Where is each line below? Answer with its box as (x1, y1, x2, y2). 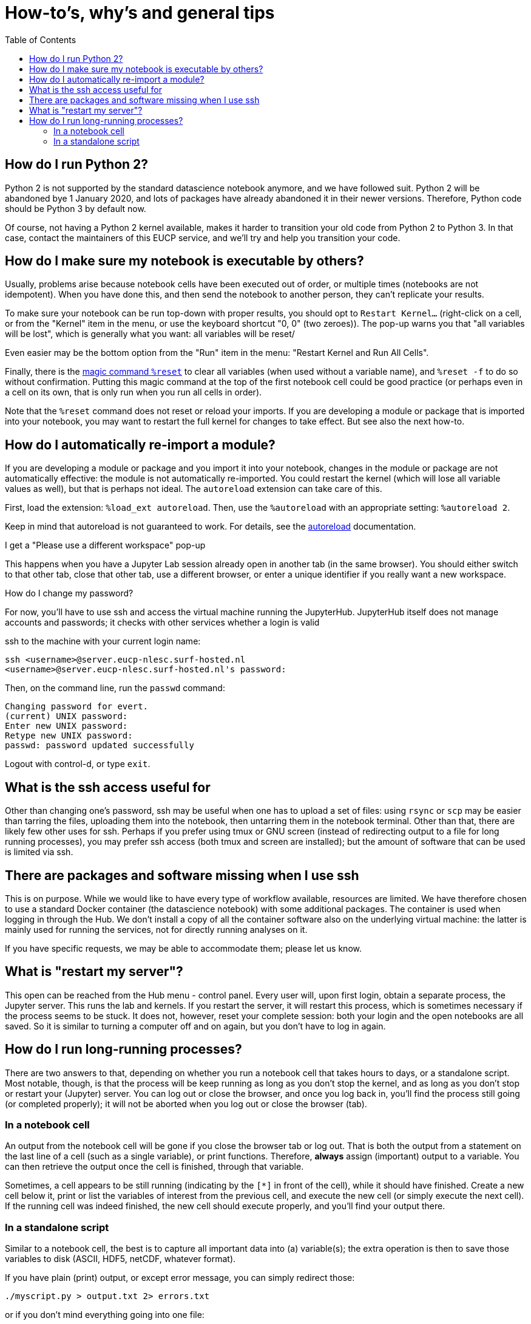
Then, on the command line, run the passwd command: (5, 683, 225, 694)
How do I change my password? (5, 588, 134, 599)
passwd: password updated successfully (5, 740, 194, 751)
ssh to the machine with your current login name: (5, 636, 201, 647)
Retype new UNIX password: (5, 731, 133, 741)
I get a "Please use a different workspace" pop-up (5, 540, 206, 551)
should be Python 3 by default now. (5, 203, 146, 214)
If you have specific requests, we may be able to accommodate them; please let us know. (5, 943, 362, 954)
